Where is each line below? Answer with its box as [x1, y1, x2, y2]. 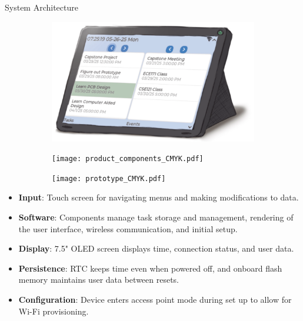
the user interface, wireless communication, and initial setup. [18, 222, 238, 235]
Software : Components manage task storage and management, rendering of [18, 211, 294, 223]
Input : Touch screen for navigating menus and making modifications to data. [18, 191, 299, 203]
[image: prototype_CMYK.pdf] [52, 174, 166, 183]
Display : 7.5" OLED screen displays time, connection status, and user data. [18, 242, 294, 255]
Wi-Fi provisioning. [18, 305, 89, 317]
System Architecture [5, 1, 78, 13]
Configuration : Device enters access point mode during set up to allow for [18, 293, 292, 305]
